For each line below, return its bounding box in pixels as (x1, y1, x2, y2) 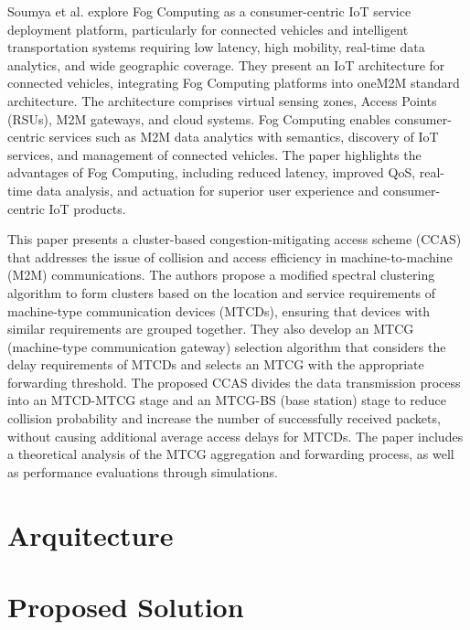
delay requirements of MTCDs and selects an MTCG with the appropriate (7, 355, 424, 374)
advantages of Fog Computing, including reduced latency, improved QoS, (7, 163, 416, 182)
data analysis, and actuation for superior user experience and (36, 180, 379, 199)
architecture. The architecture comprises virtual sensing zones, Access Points (7, 91, 437, 110)
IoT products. (48, 198, 126, 218)
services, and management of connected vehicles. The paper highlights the (7, 144, 422, 164)
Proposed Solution (7, 588, 244, 625)
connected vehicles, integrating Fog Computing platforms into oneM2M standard (7, 73, 460, 92)
